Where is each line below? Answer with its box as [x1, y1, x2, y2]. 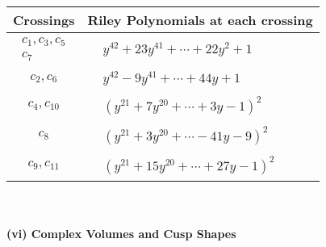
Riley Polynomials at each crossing [87, 10, 313, 29]
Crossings [13, 10, 75, 29]
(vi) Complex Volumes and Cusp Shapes [6, 225, 236, 242]
